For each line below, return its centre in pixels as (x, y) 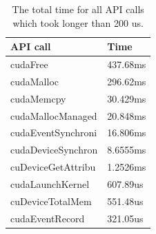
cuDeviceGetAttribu (53, 167)
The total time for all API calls (78, 9)
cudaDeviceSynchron (54, 150)
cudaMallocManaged (54, 115)
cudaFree (29, 64)
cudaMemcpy (38, 98)
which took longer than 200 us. (78, 22)
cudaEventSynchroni (54, 132)
